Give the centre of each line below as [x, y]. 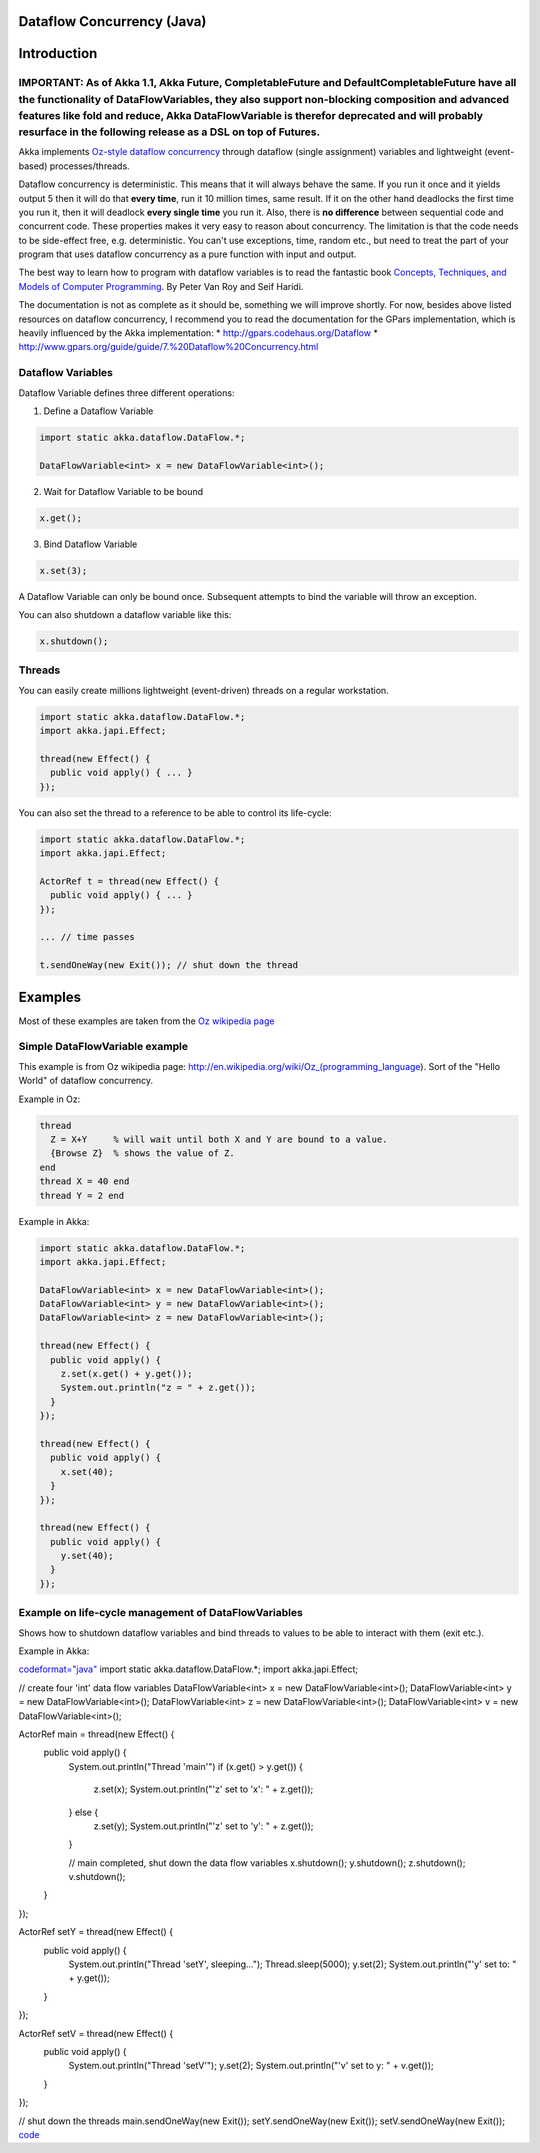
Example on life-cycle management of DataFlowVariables [161, 1613]
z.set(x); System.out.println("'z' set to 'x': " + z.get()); [203, 1789]
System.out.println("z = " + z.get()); [158, 1388]
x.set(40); [87, 1471]
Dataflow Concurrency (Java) [112, 21]
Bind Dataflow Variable [90, 544]
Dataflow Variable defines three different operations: [126, 392]
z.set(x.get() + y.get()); [127, 1374]
